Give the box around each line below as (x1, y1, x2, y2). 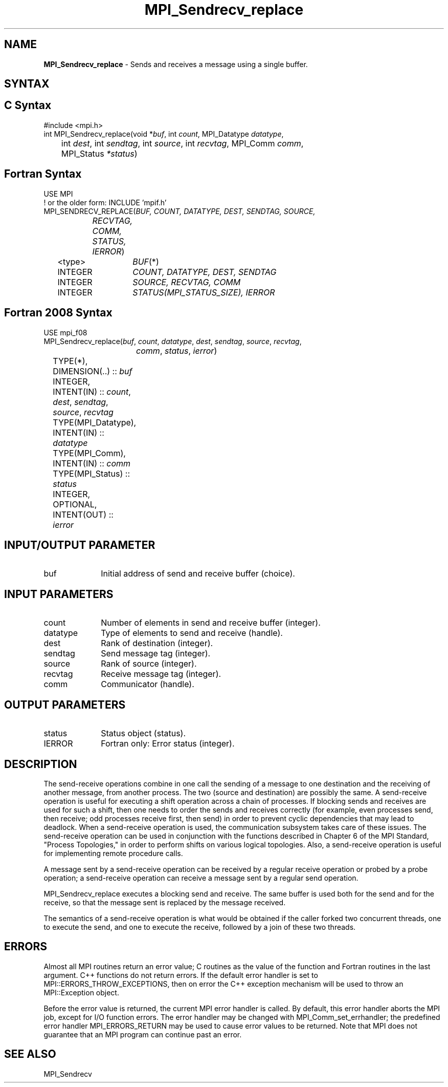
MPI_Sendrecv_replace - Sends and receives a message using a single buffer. (43, 59, 308, 69)
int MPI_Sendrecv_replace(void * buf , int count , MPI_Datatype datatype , (43, 129, 284, 138)
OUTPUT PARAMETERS (4, 698, 126, 711)
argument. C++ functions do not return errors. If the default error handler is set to (43, 970, 318, 979)
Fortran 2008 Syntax (4, 306, 113, 319)
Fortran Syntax (4, 167, 82, 181)
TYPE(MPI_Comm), (53, 447, 126, 458)
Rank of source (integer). (101, 658, 197, 669)
